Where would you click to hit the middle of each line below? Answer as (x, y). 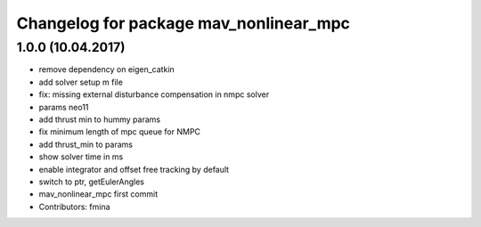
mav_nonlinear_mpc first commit (98, 194)
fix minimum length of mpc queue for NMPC (119, 132)
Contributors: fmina (74, 207)
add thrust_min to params (86, 144)
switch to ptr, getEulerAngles (91, 182)
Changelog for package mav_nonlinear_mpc (183, 23)
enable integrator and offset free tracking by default (134, 169)
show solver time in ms (81, 157)
